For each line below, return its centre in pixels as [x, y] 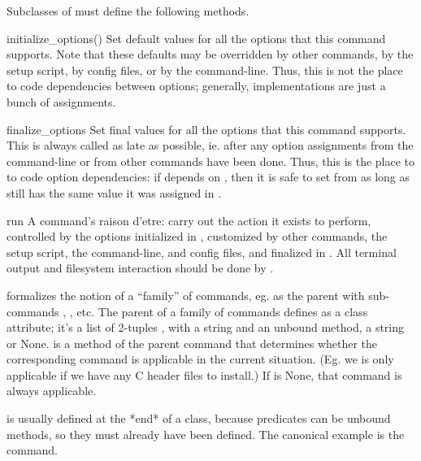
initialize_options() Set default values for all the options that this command [196, 38]
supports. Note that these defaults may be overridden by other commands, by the [210, 54]
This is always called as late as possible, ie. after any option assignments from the [210, 145]
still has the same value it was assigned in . [114, 192]
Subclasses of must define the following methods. [128, 11]
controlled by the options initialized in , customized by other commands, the [197, 236]
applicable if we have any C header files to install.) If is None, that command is [204, 374]
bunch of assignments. [61, 101]
